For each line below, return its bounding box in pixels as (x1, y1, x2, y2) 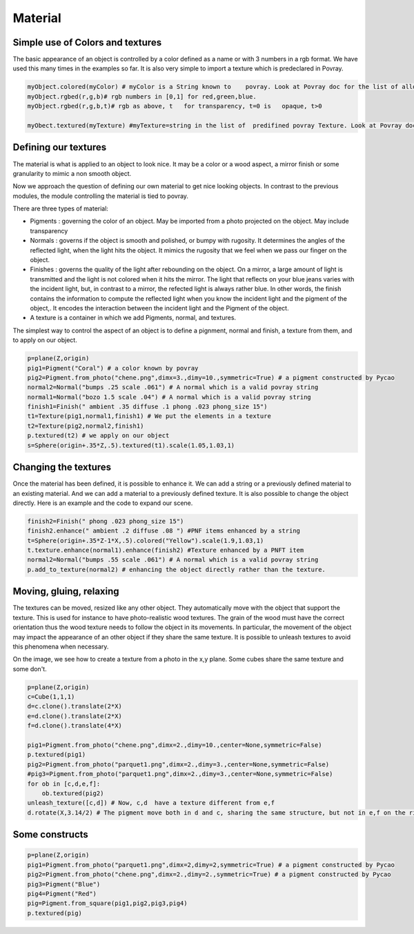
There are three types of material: (12, 204, 108, 213)
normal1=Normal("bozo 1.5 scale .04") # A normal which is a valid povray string (27, 393, 312, 401)
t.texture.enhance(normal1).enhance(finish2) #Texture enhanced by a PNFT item (27, 546, 304, 555)
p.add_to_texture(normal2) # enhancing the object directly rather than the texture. (27, 566, 326, 573)
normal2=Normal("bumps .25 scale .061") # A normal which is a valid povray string (27, 384, 319, 391)
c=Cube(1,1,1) (27, 693, 75, 701)
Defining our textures (12, 141, 107, 153)
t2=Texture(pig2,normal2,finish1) (27, 421, 144, 430)
